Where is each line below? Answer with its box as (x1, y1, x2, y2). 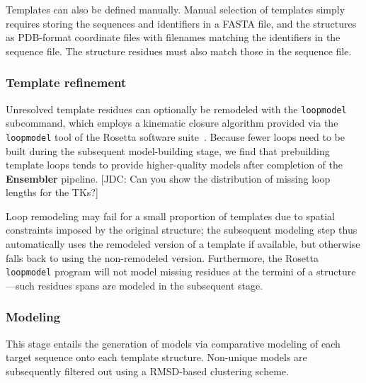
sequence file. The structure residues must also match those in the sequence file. (6, 43, 352, 58)
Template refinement (6, 74, 127, 91)
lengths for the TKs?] (6, 185, 98, 200)
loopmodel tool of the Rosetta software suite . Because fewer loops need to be (6, 129, 345, 144)
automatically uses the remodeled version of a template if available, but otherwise (6, 236, 360, 251)
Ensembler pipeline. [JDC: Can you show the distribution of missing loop (6, 171, 331, 185)
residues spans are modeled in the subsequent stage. (38, 278, 263, 292)
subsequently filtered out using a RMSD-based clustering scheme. (6, 363, 289, 378)
